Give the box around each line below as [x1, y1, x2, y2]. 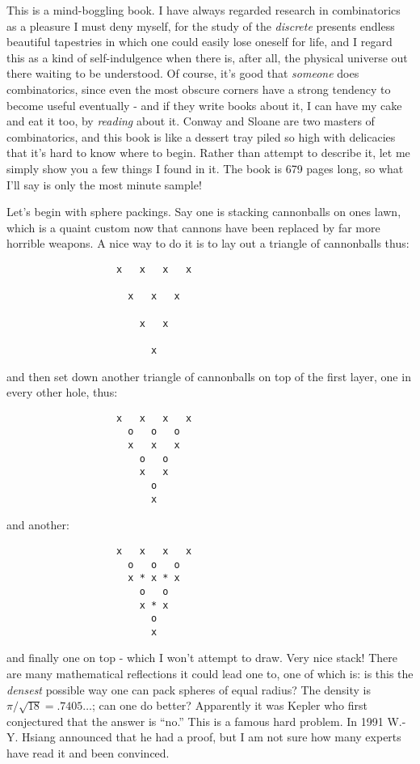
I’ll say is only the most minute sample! [6, 176, 202, 193]
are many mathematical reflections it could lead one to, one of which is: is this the [6, 665, 414, 682]
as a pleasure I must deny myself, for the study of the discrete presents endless [6, 17, 395, 34]
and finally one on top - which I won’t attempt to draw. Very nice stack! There [6, 649, 397, 666]
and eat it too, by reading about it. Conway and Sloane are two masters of [6, 112, 375, 129]
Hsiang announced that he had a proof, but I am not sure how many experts [22, 728, 401, 745]
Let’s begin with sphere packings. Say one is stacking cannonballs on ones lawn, [6, 203, 401, 220]
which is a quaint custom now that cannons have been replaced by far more [6, 219, 380, 236]
